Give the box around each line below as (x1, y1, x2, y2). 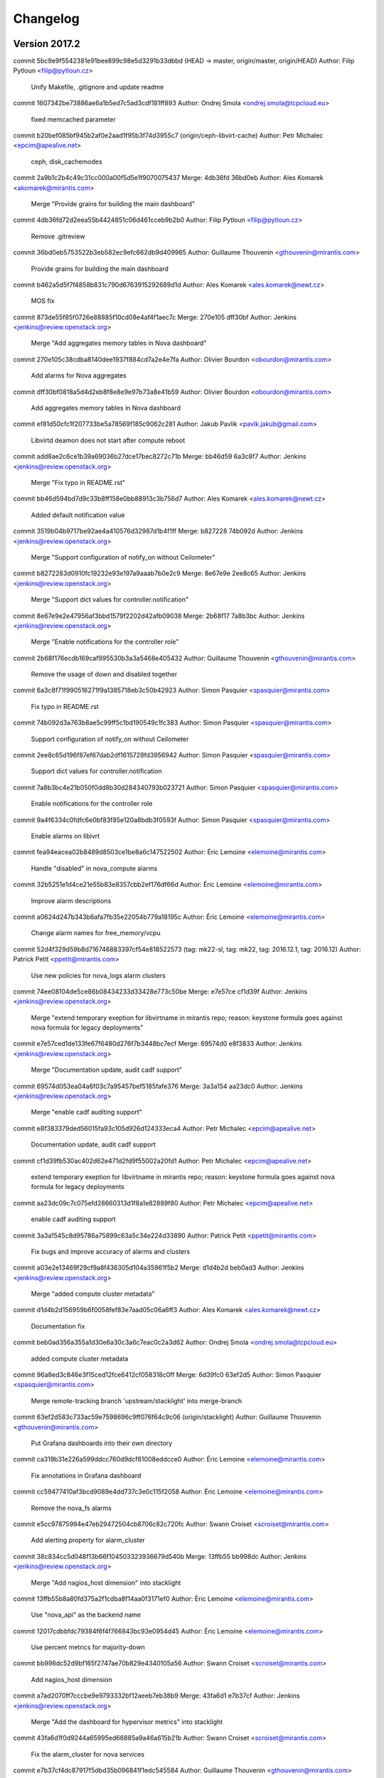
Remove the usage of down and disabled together (31, 670, 178, 678)
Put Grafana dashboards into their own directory (31, 1439, 173, 1447)
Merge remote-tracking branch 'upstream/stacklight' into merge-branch (31, 1396, 242, 1405)
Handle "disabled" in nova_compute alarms (31, 864, 158, 873)
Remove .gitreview (31, 232, 85, 240)
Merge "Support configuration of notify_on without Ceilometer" (31, 553, 216, 561)
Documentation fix (31, 1321, 85, 1330)
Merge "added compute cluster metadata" (31, 1289, 156, 1298)
